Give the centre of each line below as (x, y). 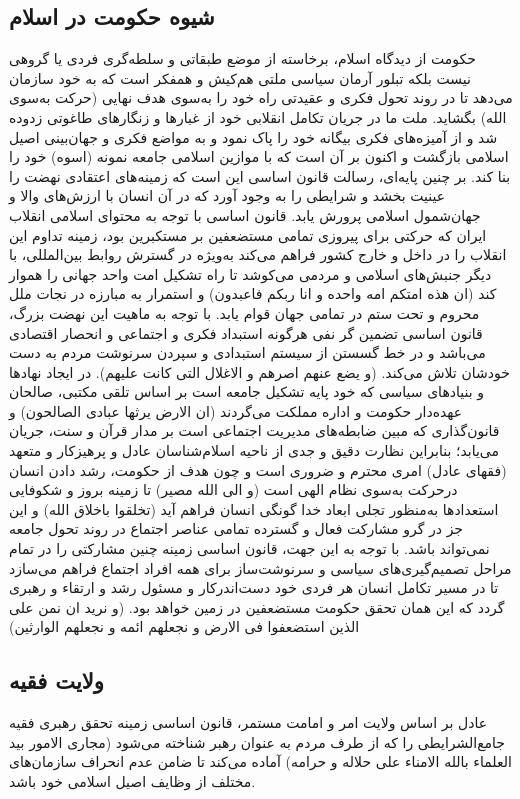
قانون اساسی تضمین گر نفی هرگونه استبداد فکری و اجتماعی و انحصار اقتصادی (246, 332)
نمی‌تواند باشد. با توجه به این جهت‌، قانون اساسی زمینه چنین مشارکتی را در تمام (249, 548)
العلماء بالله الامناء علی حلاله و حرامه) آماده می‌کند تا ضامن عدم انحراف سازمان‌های (260, 761)
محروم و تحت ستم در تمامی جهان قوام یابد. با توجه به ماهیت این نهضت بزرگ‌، (244, 312)
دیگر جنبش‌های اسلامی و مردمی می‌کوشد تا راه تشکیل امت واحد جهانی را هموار (250, 273)
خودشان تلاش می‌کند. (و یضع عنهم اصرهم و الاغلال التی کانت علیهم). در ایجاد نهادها (259, 371)
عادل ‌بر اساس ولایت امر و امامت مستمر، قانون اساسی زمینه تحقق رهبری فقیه (248, 722)
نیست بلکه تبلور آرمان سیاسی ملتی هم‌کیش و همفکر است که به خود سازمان (240, 77)
